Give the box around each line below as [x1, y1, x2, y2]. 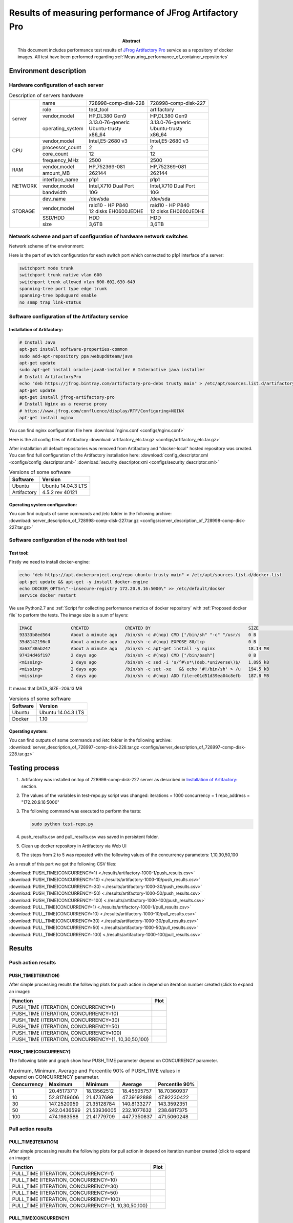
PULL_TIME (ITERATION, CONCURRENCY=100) [12, 1196, 121, 1203]
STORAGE [12, 208, 35, 215]
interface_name [42, 176, 78, 183]
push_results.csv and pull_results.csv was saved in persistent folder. [21, 834, 159, 840]
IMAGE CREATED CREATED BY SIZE [19, 625, 259, 631]
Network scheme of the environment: [9, 243, 84, 249]
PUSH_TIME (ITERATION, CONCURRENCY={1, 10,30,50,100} [12, 1036, 149, 1043]
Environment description [9, 67, 86, 75]
